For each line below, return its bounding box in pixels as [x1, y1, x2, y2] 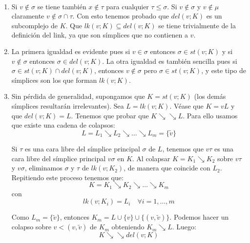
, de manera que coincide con [124, 163, 210, 173]
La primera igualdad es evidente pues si [11, 46, 130, 56]
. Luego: [172, 222, 196, 232]
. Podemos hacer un [169, 212, 229, 222]
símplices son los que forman [11, 75, 97, 85]
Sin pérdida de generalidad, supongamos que [11, 91, 145, 101]
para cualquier [106, 1, 149, 11]
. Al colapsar [132, 153, 170, 163]
